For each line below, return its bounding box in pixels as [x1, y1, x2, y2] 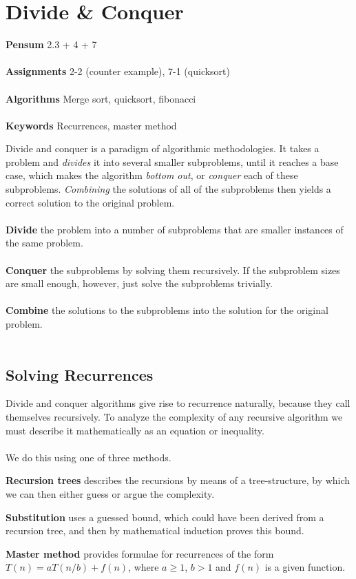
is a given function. [264, 560, 346, 574]
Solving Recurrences [6, 364, 154, 385]
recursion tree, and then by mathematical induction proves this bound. [6, 523, 304, 538]
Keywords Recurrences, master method [6, 118, 177, 132]
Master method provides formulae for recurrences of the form [6, 546, 274, 560]
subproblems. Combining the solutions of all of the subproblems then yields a [6, 182, 331, 196]
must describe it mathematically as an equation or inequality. [6, 423, 264, 437]
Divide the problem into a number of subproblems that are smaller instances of [6, 222, 344, 236]
